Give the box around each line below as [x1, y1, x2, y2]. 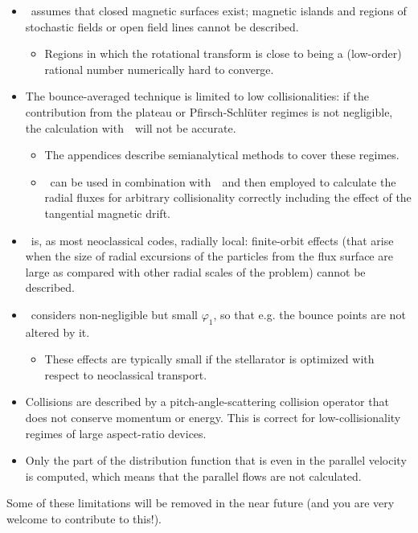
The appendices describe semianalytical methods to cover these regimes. [44, 146, 400, 163]
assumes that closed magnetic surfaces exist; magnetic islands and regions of [31, 2, 407, 18]
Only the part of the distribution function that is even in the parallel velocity [25, 452, 407, 469]
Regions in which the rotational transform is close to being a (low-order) [44, 45, 402, 62]
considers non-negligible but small [31, 305, 198, 322]
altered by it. [25, 323, 90, 340]
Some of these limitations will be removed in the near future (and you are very [6, 494, 395, 511]
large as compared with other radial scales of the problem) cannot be [25, 263, 366, 280]
